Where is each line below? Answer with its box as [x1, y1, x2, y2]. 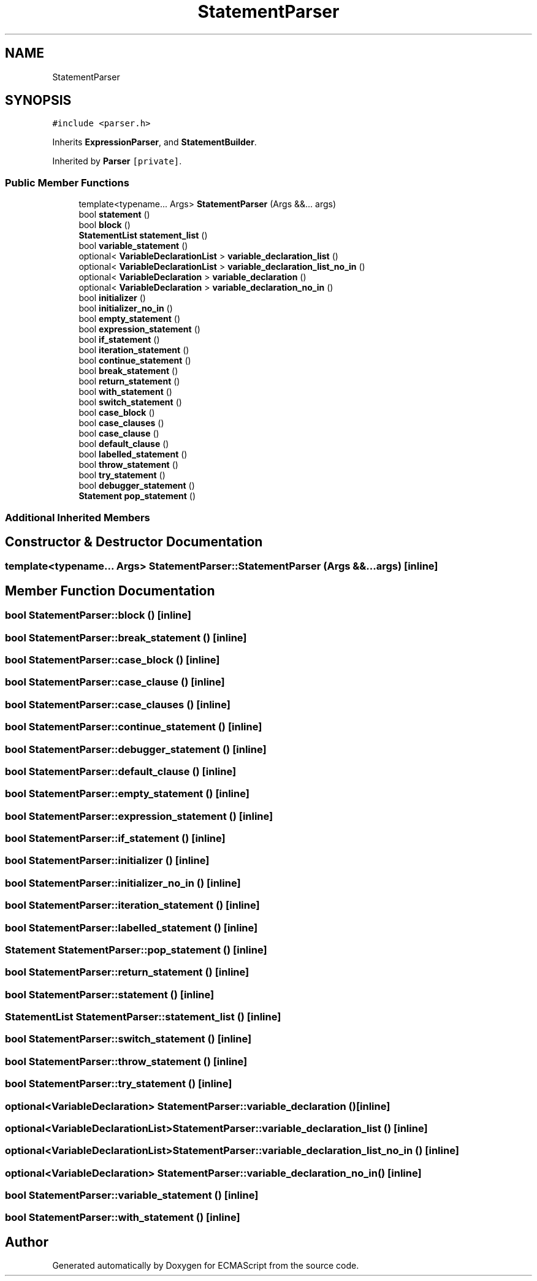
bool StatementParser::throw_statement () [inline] [5, 1055, 248, 1068]
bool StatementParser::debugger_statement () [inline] [5, 743, 267, 755]
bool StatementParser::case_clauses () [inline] [5, 698, 230, 711]
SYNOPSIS [5, 93, 72, 109]
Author [5, 1234, 48, 1250]
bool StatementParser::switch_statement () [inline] [5, 1033, 252, 1046]
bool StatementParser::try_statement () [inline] [5, 1077, 232, 1090]
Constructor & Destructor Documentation [5, 533, 263, 549]
